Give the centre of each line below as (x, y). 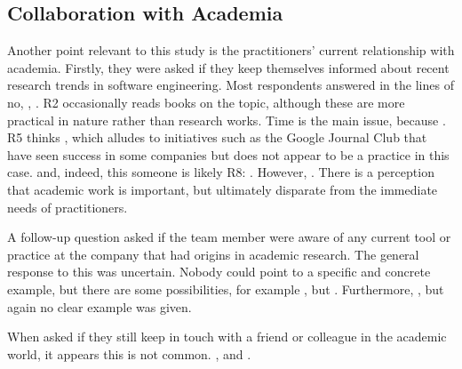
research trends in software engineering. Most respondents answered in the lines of (231, 85)
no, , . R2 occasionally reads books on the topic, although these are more (206, 102)
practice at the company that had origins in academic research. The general (213, 254)
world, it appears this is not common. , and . (129, 353)
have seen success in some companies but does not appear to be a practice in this (228, 154)
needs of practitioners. (68, 207)
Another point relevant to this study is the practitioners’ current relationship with (231, 50)
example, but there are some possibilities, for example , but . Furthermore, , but (226, 289)
